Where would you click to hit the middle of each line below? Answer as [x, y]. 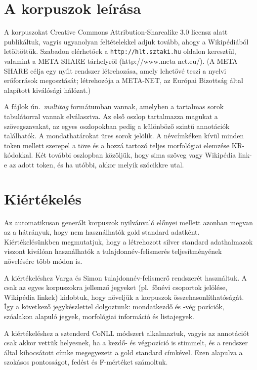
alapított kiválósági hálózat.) [47, 90]
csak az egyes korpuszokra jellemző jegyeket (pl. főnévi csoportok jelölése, [116, 287]
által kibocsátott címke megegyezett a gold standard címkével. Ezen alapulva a [123, 352]
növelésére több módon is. [43, 261]
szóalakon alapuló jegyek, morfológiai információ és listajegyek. [99, 316]
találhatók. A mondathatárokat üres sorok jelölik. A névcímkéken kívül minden [124, 136]
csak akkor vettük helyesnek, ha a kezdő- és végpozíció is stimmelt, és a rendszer [126, 343]
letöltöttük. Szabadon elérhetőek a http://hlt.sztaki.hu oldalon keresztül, [120, 51]
